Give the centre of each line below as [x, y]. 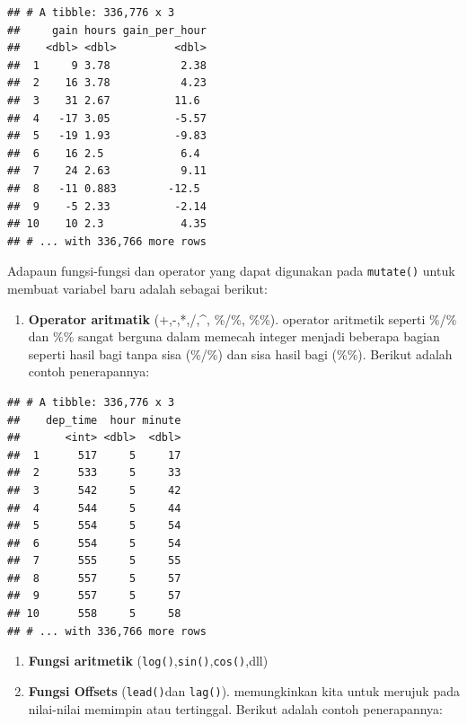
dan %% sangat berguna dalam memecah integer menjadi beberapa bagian [234, 336]
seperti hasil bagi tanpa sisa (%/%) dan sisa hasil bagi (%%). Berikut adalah [240, 353]
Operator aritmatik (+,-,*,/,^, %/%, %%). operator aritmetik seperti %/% [242, 318]
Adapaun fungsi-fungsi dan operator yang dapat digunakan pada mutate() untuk [231, 271]
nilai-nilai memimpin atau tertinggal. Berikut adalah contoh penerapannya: [236, 708]
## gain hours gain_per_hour [107, 30]
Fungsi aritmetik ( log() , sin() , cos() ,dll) [148, 661]
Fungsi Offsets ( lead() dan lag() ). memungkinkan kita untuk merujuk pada [244, 690]
